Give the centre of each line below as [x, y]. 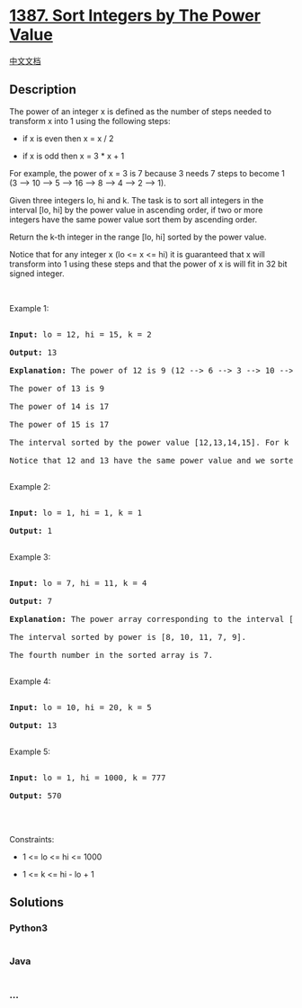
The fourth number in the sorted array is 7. [111, 655]
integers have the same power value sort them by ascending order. [133, 219]
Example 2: [30, 486]
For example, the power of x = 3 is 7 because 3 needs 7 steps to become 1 [147, 173]
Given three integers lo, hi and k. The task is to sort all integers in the [137, 200]
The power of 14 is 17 [59, 406]
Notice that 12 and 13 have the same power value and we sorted [154, 460]
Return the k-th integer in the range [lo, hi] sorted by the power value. [138, 237]
